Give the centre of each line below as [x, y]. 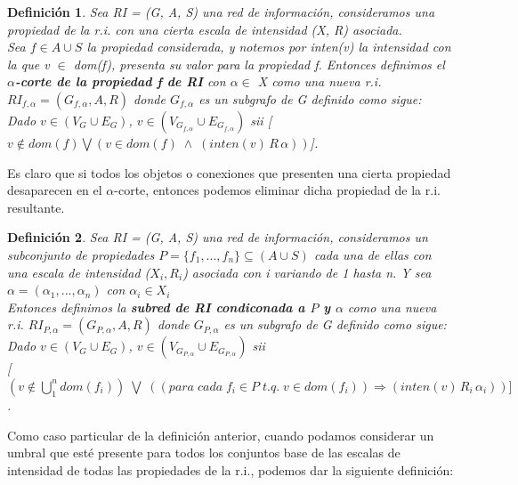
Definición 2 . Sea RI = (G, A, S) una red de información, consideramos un [218, 237]
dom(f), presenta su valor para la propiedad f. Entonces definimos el [259, 64]
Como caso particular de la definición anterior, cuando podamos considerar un [221, 435]
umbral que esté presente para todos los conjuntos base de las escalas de [204, 453]
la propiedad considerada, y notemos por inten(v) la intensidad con [269, 47]
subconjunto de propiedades [81, 254]
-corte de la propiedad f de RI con [120, 81]
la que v [28, 64]
